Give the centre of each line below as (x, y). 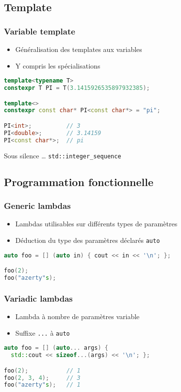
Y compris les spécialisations (58, 65)
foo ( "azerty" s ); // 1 (42, 385)
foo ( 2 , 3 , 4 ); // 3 (42, 378)
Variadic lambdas (38, 298)
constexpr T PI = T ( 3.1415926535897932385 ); (77, 88)
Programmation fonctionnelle (79, 181)
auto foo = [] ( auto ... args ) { (56, 348)
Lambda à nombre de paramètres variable (77, 316)
